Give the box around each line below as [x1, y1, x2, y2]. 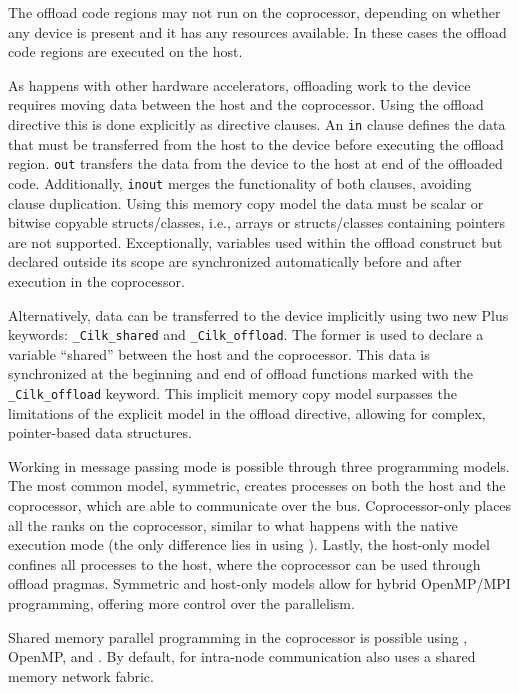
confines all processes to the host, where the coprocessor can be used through [8, 553, 481, 574]
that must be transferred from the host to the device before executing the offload [8, 133, 504, 154]
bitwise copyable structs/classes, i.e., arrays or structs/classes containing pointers [8, 212, 506, 233]
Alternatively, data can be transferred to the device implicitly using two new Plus [8, 304, 509, 325]
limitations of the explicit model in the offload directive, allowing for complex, [8, 402, 486, 423]
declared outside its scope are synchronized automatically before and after [8, 251, 462, 272]
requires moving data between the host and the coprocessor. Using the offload [8, 94, 484, 115]
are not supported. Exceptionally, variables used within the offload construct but [8, 231, 503, 252]
